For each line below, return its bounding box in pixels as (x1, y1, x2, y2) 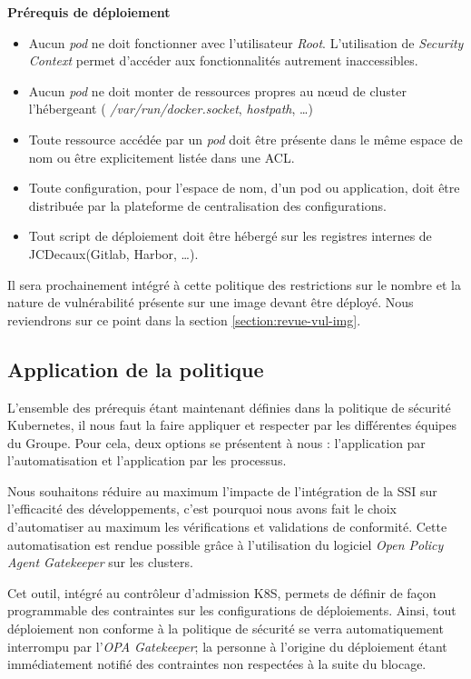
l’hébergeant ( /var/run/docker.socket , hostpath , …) (28, 99, 313, 118)
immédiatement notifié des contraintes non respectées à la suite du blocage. (7, 654, 427, 674)
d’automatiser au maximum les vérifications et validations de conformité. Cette (7, 517, 447, 536)
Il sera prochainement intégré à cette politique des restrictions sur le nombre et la (7, 275, 461, 294)
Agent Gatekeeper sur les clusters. (7, 553, 193, 572)
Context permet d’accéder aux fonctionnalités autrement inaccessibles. (28, 51, 418, 70)
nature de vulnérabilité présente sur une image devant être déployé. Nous (7, 293, 414, 312)
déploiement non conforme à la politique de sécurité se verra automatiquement (7, 619, 444, 638)
